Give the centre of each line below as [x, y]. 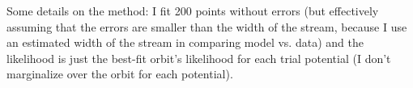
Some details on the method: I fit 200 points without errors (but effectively [193, 10]
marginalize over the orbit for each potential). [120, 74]
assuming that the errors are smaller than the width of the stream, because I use [207, 26]
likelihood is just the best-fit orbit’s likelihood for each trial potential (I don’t [199, 58]
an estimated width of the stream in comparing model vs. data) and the [185, 42]
